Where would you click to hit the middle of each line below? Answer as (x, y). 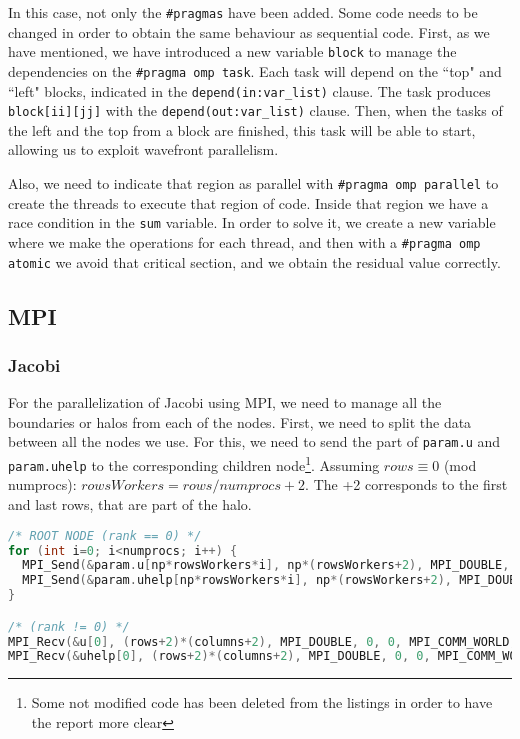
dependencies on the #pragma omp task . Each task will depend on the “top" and (255, 70)
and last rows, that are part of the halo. (130, 504)
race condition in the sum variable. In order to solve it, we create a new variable (252, 222)
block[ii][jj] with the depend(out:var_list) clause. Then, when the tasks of (255, 110)
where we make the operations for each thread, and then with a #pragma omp (244, 241)
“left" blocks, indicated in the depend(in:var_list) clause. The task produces (249, 90)
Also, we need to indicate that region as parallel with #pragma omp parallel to (253, 183)
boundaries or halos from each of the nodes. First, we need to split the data (240, 421)
